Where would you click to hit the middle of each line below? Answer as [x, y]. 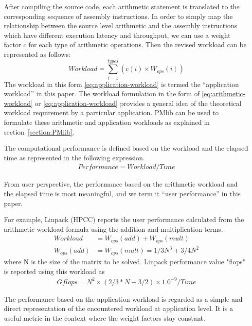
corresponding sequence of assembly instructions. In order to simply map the [118, 16]
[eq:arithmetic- [224, 94]
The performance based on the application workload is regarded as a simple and [123, 299]
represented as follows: [37, 54]
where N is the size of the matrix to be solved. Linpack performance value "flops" [125, 261]
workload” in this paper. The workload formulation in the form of [102, 94]
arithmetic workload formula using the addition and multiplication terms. [114, 229]
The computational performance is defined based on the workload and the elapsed [126, 148]
